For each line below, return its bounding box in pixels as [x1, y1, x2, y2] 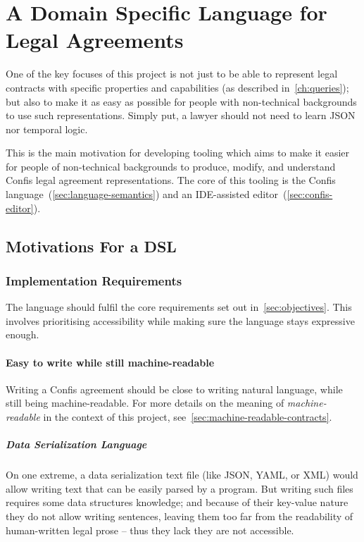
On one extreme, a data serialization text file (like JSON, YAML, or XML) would [6, 467, 358, 482]
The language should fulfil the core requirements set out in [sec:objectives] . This [6, 300, 352, 314]
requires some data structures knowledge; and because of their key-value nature [6, 495, 349, 510]
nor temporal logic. [6, 121, 88, 136]
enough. [6, 327, 39, 342]
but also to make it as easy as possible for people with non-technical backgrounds [6, 94, 357, 109]
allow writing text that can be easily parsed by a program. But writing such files [6, 481, 353, 495]
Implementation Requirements [6, 271, 182, 289]
